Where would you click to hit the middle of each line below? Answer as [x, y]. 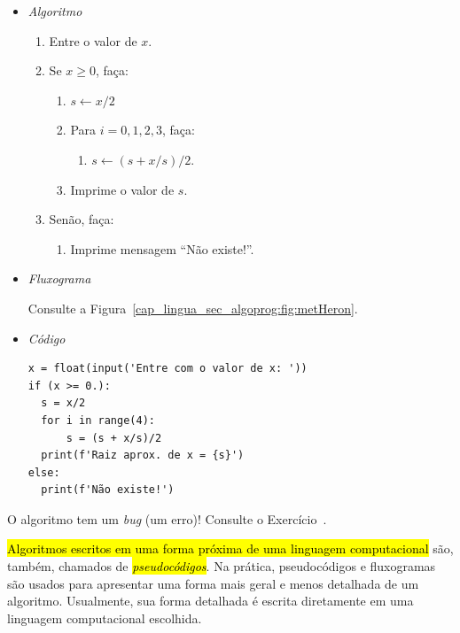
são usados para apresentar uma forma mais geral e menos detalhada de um [213, 583]
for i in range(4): [98, 420]
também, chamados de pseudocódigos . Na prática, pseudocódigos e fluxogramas [222, 566]
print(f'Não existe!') [108, 490]
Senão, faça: [82, 219]
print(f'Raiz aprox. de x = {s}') [143, 455]
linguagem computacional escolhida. [105, 618]
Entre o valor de [93, 40]
